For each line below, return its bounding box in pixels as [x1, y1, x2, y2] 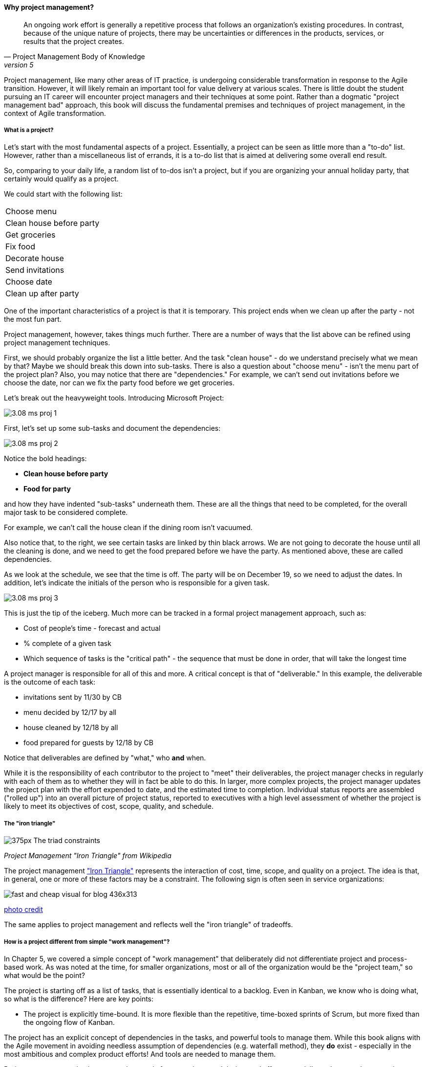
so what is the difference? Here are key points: [4, 994, 154, 1003]
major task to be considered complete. [4, 508, 128, 517]
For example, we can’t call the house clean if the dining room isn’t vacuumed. [4, 523, 253, 532]
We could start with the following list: [4, 190, 123, 199]
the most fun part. [4, 315, 62, 324]
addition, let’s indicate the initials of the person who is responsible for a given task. [4, 578, 270, 587]
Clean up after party [5, 289, 79, 299]
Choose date [5, 277, 52, 287]
